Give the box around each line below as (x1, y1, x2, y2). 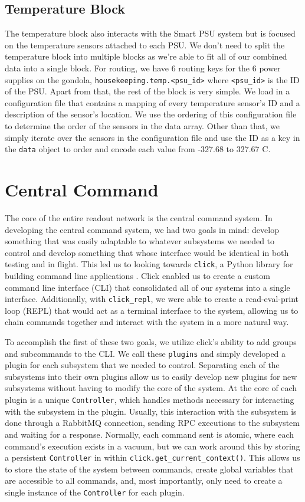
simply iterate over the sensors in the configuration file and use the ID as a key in (5, 131, 300, 143)
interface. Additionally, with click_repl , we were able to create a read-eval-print (5, 293, 299, 305)
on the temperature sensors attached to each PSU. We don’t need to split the (5, 38, 285, 51)
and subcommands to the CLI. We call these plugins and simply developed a (5, 347, 286, 359)
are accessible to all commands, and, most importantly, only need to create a (5, 474, 283, 487)
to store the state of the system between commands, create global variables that (5, 462, 294, 475)
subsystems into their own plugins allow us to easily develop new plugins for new (5, 370, 297, 382)
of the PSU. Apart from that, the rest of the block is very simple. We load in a (5, 85, 290, 97)
